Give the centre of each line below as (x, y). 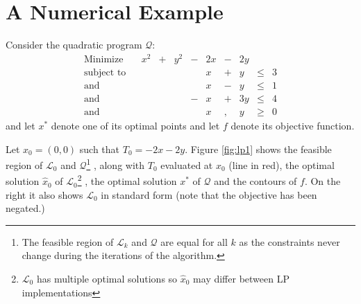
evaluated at (187, 164)
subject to (105, 72)
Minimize (104, 59)
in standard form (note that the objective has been (209, 194)
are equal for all (194, 241)
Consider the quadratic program (74, 45)
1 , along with (116, 164)
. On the (322, 181)
